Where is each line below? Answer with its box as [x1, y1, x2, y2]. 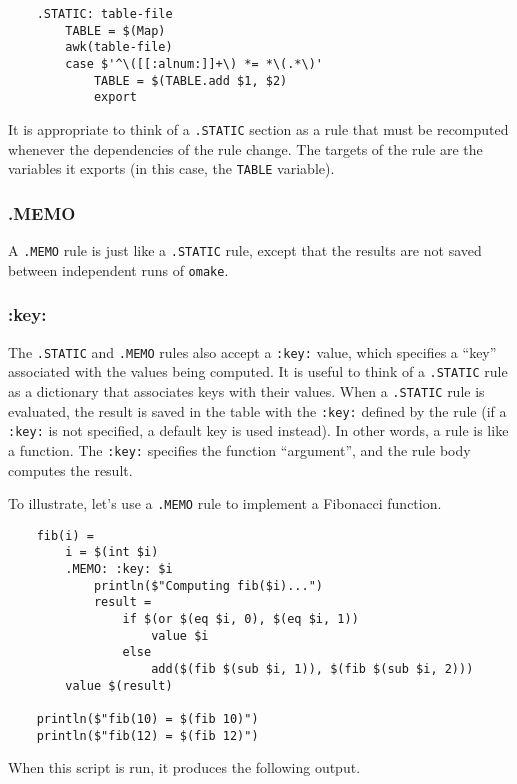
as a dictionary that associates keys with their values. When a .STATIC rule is [8, 380, 485, 401]
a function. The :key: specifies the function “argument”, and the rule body [8, 439, 471, 460]
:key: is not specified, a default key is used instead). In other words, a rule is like [8, 420, 509, 441]
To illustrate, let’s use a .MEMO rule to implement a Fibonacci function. [8, 493, 442, 514]
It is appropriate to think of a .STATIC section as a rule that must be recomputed [8, 118, 509, 139]
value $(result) [65, 678, 173, 693]
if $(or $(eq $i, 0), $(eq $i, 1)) [122, 612, 359, 627]
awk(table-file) [65, 40, 173, 55]
